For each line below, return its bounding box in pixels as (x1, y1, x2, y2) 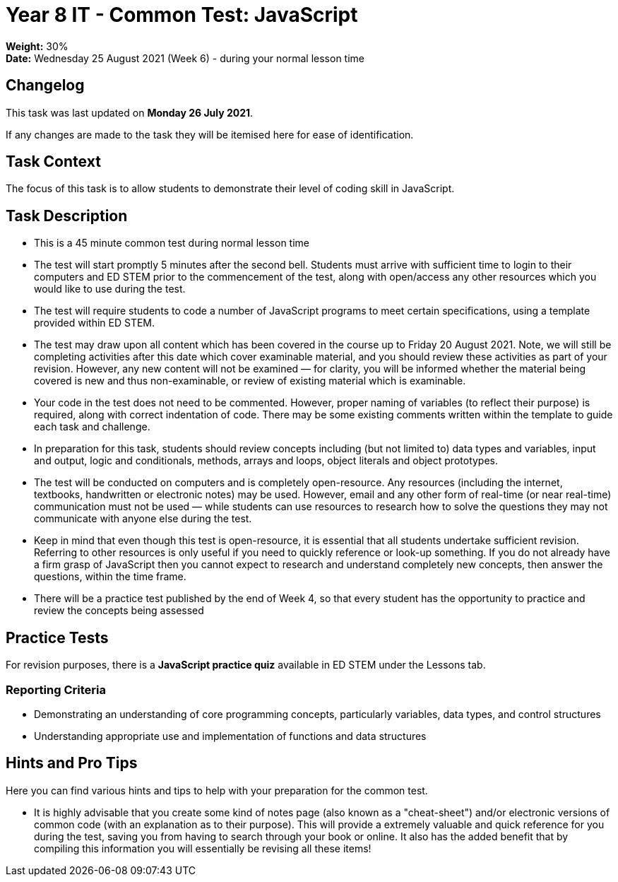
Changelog (6, 76, 85, 95)
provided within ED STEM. (34, 317, 155, 329)
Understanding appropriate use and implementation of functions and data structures (34, 729, 427, 742)
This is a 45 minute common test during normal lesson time (34, 237, 310, 249)
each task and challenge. (34, 421, 150, 433)
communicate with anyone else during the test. (34, 512, 252, 525)
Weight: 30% (6, 40, 69, 52)
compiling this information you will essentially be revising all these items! (34, 842, 372, 854)
